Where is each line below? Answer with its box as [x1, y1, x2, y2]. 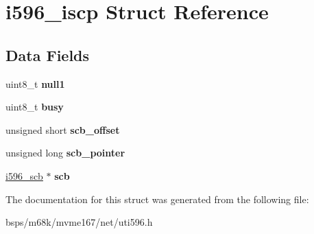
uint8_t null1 [5, 76, 65, 91]
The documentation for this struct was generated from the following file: [5, 191, 309, 206]
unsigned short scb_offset [5, 122, 120, 137]
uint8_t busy [5, 100, 64, 114]
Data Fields [5, 44, 90, 65]
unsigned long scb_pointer [5, 145, 125, 160]
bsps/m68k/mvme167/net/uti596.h [5, 215, 153, 229]
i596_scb [5, 168, 43, 183]
